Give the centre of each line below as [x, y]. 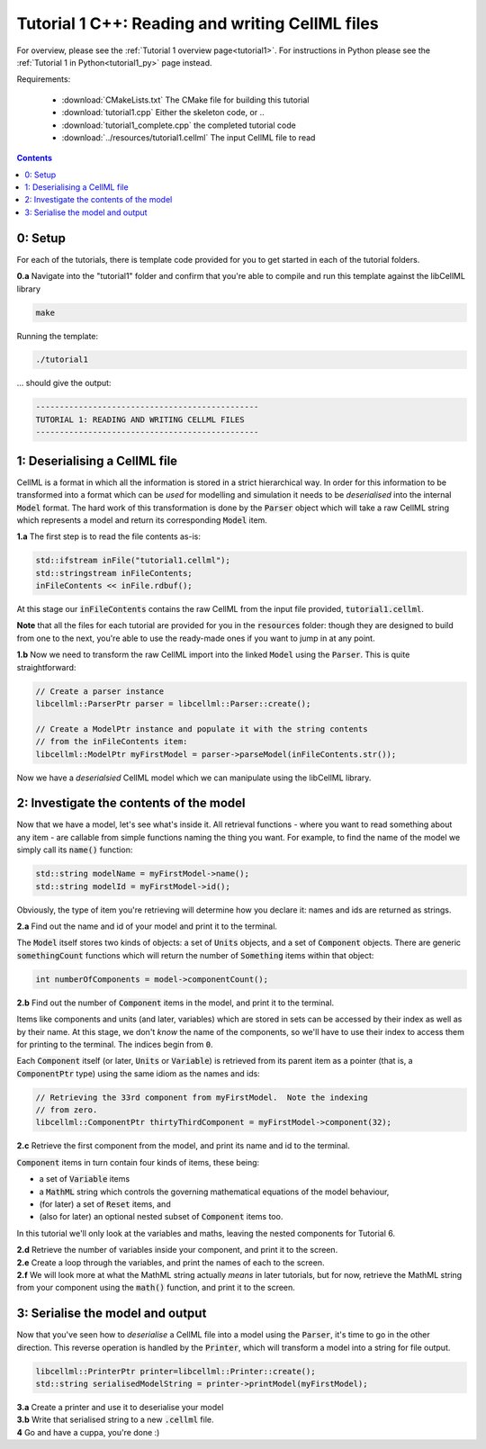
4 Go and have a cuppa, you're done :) [88, 1432]
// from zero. [67, 1110]
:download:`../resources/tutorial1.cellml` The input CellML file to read [189, 137]
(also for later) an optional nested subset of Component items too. [161, 1217]
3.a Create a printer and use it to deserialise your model [120, 1407]
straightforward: [46, 667]
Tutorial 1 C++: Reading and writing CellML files [198, 23]
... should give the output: [64, 383]
